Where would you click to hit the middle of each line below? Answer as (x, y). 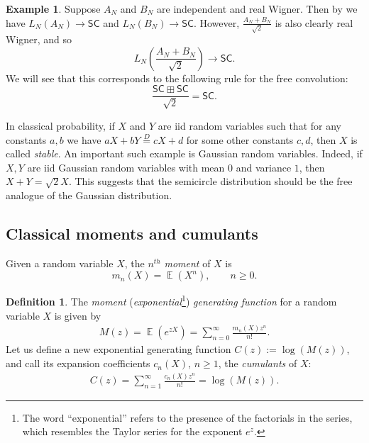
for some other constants (240, 139)
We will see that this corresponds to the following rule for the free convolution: (177, 78)
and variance (264, 167)
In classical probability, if (60, 125)
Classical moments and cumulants (132, 233)
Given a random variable (60, 263)
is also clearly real (314, 22)
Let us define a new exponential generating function (119, 349)
